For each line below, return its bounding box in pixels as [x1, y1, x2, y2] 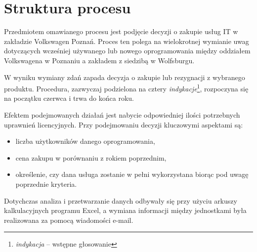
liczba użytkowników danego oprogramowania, [15, 136, 155, 146]
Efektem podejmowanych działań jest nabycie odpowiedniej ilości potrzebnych [4, 109, 240, 120]
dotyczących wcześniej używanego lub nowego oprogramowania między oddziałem [4, 45, 251, 56]
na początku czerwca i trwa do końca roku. [4, 93, 134, 103]
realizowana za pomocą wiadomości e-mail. [4, 214, 133, 225]
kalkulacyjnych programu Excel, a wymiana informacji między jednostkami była [4, 205, 247, 215]
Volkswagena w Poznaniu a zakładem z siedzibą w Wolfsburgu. [4, 55, 195, 65]
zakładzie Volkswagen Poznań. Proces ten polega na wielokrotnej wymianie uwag [4, 36, 249, 46]
